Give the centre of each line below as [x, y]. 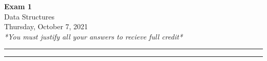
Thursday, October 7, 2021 [46, 26]
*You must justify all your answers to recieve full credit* [93, 36]
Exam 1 [18, 6]
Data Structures [29, 16]
